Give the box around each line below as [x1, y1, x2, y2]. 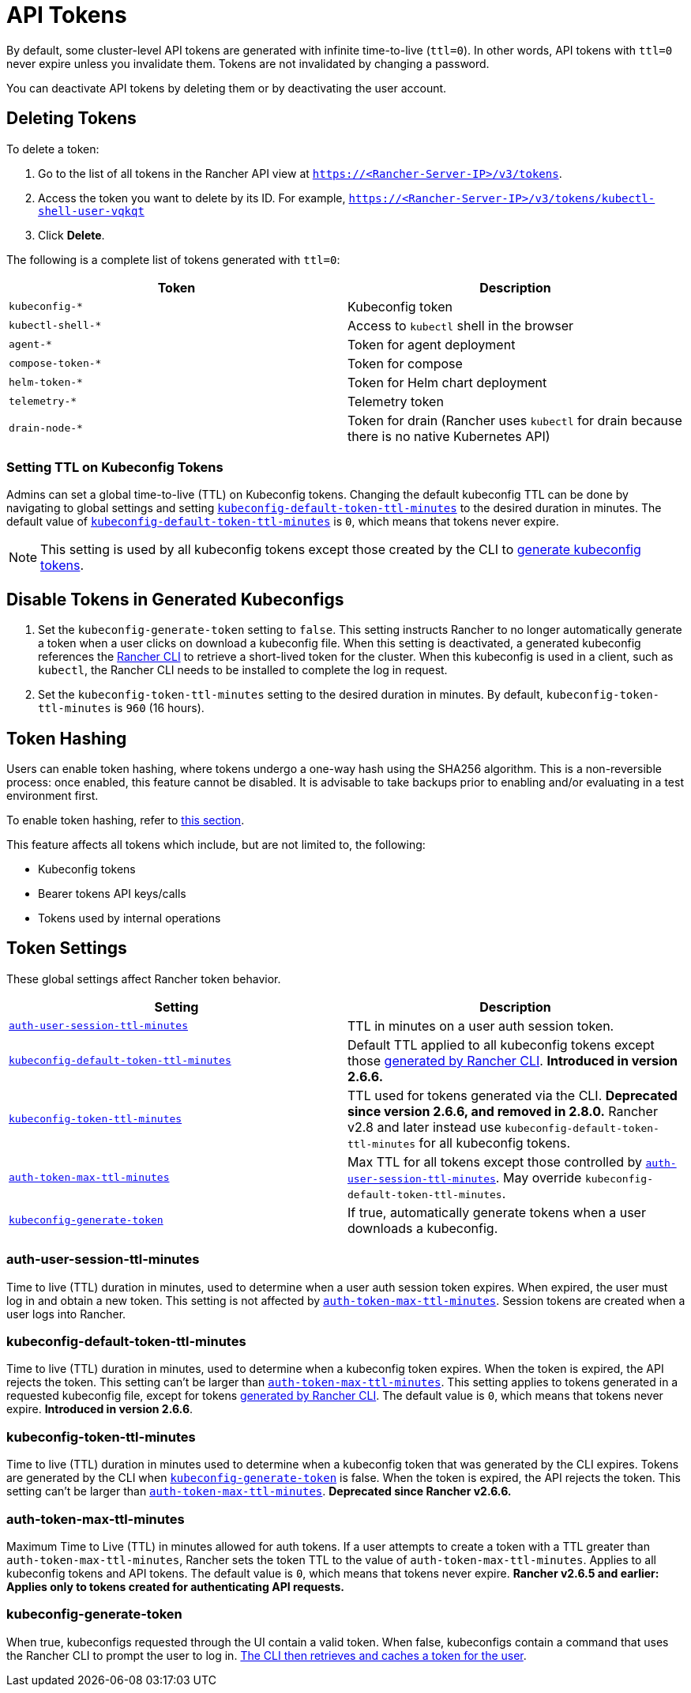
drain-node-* [9, 422, 83, 435]
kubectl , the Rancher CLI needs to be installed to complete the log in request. [38, 663, 448, 677]
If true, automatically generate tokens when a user [347, 1204, 646, 1220]
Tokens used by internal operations [38, 911, 221, 926]
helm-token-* [9, 376, 83, 389]
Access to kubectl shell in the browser [347, 317, 574, 334]
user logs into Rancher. [6, 1307, 126, 1321]
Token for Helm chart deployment [347, 374, 547, 390]
